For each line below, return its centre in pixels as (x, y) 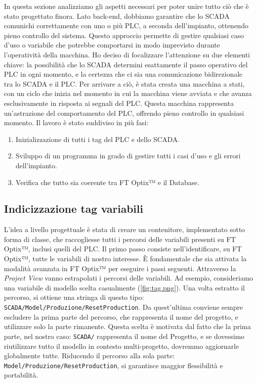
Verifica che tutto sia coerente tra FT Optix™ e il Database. (107, 182)
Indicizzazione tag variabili (74, 209)
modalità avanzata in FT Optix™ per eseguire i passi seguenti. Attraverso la (120, 268)
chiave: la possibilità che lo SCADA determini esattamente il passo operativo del (126, 64)
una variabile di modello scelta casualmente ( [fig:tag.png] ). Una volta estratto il (125, 287)
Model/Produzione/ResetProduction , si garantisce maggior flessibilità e (113, 365)
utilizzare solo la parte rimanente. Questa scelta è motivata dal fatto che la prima (128, 326)
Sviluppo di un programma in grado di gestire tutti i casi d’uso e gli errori (128, 156)
